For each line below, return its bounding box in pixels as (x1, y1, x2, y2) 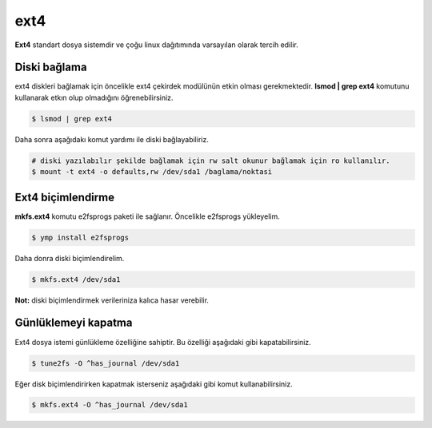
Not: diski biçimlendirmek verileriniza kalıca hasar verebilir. (14, 295, 210, 305)
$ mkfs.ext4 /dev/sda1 (31, 275, 121, 283)
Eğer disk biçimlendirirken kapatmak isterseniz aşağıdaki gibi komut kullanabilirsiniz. (14, 379, 293, 389)
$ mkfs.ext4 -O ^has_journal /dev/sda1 (31, 400, 188, 410)
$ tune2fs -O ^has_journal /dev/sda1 (31, 359, 180, 367)
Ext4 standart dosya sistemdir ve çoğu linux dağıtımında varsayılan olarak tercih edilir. (14, 40, 299, 50)
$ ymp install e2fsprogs (31, 232, 130, 242)
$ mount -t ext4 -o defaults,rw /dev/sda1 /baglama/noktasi (31, 168, 273, 176)
